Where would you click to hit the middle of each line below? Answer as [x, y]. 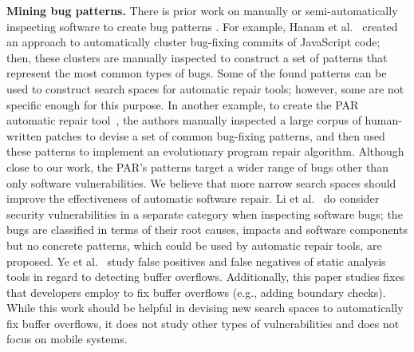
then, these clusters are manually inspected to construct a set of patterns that [197, 57]
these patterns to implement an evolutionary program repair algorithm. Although [205, 151]
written [24, 135]
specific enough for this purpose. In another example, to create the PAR [183, 104]
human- [383, 120]
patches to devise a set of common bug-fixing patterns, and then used [215, 135]
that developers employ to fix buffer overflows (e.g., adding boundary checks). [196, 292]
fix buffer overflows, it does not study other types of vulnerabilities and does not [203, 323]
